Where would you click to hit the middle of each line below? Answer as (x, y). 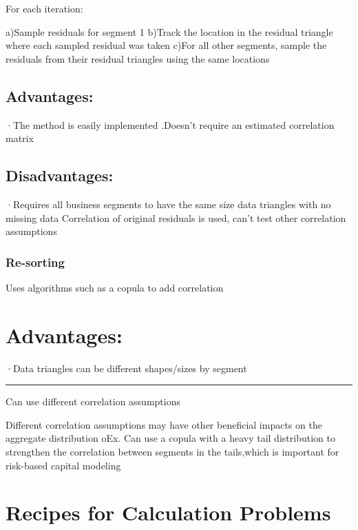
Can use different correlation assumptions (93, 401)
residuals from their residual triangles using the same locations (138, 58)
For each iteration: (44, 8)
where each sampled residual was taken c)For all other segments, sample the (166, 45)
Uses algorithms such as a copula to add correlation (115, 287)
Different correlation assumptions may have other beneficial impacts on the (164, 424)
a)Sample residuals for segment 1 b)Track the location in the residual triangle (169, 31)
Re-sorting (35, 262)
